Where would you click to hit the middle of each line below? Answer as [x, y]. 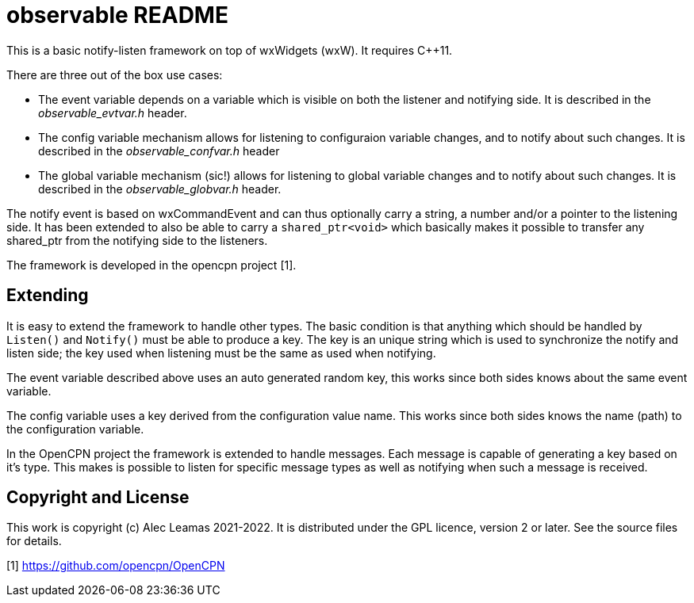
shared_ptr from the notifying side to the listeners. [137, 240]
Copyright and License [98, 498]
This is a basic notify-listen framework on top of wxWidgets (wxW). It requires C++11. [230, 50]
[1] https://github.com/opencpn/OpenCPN [116, 566]
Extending [48, 296]
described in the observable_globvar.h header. [160, 189]
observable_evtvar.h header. [113, 113]
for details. [34, 541]
